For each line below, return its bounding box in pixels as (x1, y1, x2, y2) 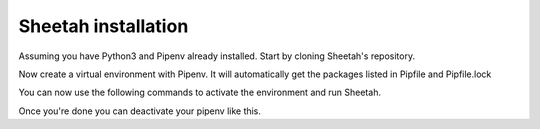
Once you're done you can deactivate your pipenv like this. (18, 105, 262, 117)
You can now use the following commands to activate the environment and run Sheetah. (18, 86, 382, 99)
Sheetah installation (18, 15, 189, 37)
